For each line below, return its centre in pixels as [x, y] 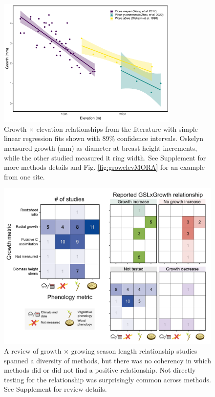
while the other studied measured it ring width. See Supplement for [105, 157]
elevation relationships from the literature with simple [117, 129]
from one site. [24, 176]
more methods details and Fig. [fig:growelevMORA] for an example [104, 167]
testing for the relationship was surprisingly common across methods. [107, 379]
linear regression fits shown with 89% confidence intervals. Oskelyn [104, 138]
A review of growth [33, 351]
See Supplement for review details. [55, 389]
